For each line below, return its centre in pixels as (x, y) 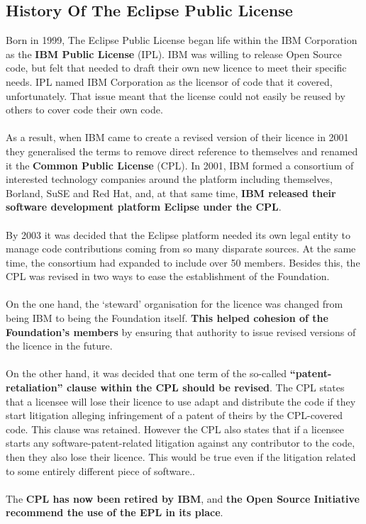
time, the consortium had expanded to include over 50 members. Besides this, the (183, 262)
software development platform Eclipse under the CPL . (144, 207)
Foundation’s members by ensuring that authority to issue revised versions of (181, 331)
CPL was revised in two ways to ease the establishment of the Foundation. (168, 276)
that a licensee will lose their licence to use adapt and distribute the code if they (181, 401)
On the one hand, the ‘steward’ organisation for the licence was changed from (174, 304)
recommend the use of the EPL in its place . (115, 512)
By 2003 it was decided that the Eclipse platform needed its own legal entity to (178, 234)
